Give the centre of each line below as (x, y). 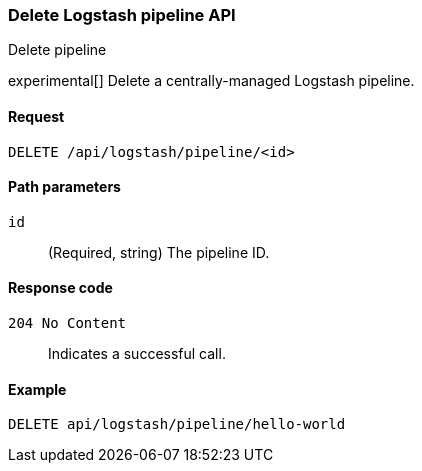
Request (36, 116)
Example (37, 389)
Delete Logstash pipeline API (122, 15)
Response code (60, 288)
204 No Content (67, 323)
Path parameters (64, 187)
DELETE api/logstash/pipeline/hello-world (177, 424)
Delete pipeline (57, 50)
